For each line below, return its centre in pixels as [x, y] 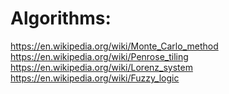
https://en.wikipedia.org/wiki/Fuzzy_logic [95, 78]
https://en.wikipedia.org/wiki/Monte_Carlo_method [114, 46]
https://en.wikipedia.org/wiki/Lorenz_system [101, 67]
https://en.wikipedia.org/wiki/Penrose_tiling [99, 56]
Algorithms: [61, 18]
